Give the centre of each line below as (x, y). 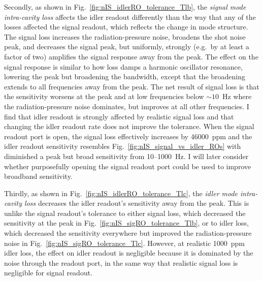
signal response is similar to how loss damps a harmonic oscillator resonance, (123, 66)
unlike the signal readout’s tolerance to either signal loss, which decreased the (125, 213)
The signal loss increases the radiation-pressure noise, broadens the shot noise (125, 36)
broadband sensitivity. (38, 176)
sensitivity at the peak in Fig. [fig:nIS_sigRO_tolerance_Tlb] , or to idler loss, (126, 223)
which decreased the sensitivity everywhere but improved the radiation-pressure (128, 233)
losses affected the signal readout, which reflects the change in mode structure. (126, 27)
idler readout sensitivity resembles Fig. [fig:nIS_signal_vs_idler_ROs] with (123, 146)
